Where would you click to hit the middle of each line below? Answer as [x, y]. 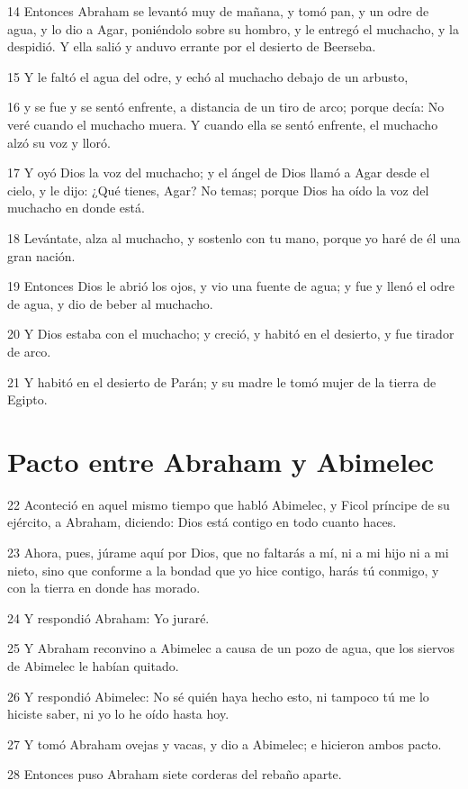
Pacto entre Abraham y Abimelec [221, 461]
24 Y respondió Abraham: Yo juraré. [108, 617]
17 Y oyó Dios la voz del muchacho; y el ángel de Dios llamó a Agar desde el [219, 172]
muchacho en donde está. [76, 208]
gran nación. [41, 255]
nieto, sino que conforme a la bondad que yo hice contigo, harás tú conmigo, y [223, 570]
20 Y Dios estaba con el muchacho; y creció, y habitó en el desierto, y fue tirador [231, 334]
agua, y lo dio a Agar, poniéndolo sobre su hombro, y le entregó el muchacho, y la [233, 28]
